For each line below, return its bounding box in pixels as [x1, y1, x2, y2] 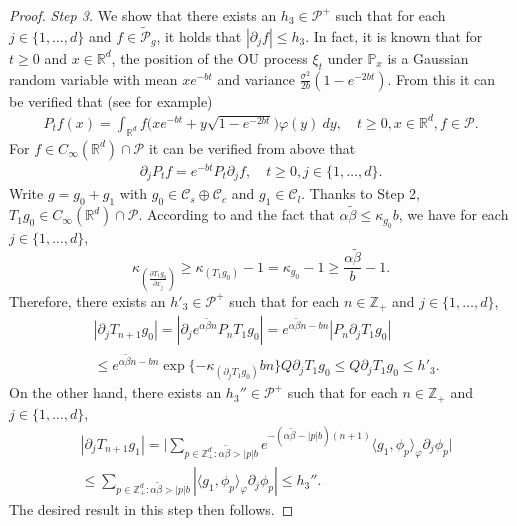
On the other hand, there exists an [9, 382, 222, 403]
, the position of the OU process [111, 47, 308, 68]
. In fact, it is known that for [305, 25, 483, 46]
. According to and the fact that [138, 204, 335, 225]
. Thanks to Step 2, [301, 183, 420, 204]
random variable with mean [9, 68, 178, 89]
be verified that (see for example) [9, 90, 213, 111]
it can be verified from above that [148, 137, 356, 158]
